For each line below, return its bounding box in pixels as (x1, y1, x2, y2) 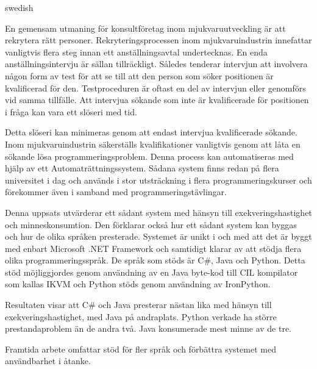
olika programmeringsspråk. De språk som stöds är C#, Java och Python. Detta (5, 254, 305, 267)
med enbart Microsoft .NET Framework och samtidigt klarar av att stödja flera (5, 242, 302, 254)
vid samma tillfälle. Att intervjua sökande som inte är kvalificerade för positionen (5, 93, 309, 106)
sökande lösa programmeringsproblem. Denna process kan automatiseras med (5, 149, 294, 162)
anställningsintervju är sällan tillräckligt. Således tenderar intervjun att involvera (5, 57, 308, 70)
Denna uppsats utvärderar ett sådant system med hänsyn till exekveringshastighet (5, 206, 312, 218)
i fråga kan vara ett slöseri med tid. (5, 105, 137, 118)
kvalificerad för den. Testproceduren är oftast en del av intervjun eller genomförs (5, 81, 306, 94)
